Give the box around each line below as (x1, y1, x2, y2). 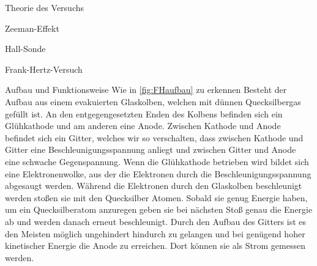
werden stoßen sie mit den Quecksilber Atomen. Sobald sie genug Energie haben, (5, 191, 308, 204)
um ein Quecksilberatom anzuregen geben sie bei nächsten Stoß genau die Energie (5, 203, 313, 216)
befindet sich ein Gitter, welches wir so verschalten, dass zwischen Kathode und (5, 131, 304, 144)
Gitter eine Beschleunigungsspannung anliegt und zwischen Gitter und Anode (5, 143, 296, 156)
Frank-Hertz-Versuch (5, 62, 83, 75)
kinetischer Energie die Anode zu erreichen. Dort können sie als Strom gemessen (5, 239, 305, 252)
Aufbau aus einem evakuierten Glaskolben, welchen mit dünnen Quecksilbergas (5, 95, 301, 108)
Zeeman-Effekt (5, 21, 59, 34)
